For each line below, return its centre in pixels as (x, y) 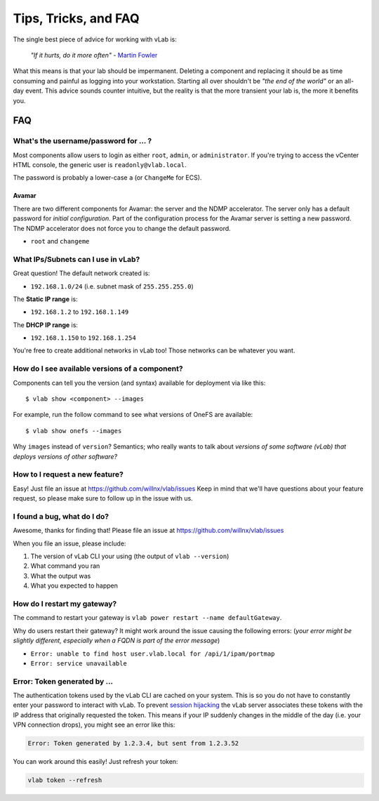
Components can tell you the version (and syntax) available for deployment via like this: (139, 383)
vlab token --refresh (65, 780)
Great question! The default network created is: (81, 273)
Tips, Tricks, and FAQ (76, 18)
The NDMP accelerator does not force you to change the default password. (122, 228)
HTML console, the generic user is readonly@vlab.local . (100, 165)
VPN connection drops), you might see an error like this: (94, 725)
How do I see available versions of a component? (98, 369)
